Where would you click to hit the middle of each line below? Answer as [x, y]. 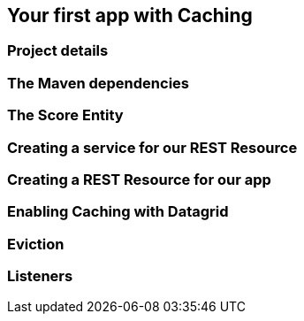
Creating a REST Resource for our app [139, 179]
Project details [58, 51]
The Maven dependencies [99, 83]
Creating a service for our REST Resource [152, 147]
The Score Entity [65, 115]
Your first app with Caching [130, 15]
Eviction [36, 244]
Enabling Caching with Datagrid [118, 212]
